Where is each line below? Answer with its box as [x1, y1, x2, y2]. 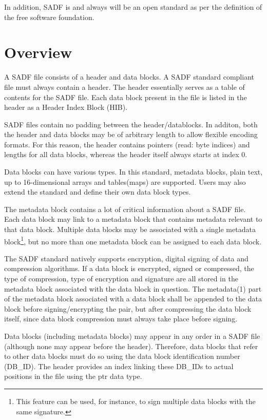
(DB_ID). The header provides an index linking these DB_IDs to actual [4, 360, 234, 371]
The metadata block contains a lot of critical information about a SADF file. [4, 203, 246, 214]
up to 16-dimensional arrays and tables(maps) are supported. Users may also [4, 176, 246, 187]
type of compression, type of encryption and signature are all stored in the [4, 273, 238, 284]
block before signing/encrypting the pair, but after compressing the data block [4, 303, 252, 314]
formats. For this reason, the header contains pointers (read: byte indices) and [4, 139, 250, 149]
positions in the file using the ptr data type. [4, 371, 142, 381]
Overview [4, 42, 72, 63]
